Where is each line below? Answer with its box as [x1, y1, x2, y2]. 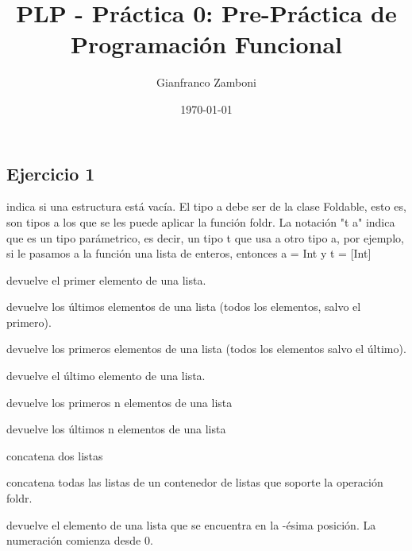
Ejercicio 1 [6, 161, 95, 185]
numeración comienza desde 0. [6, 532, 153, 549]
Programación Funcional [70, 28, 343, 60]
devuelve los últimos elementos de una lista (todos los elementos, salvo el [6, 298, 361, 315]
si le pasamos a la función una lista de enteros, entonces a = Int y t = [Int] [6, 245, 372, 262]
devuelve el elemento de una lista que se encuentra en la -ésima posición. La [6, 516, 376, 533]
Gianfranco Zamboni [156, 74, 256, 91]
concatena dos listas [6, 447, 103, 464]
